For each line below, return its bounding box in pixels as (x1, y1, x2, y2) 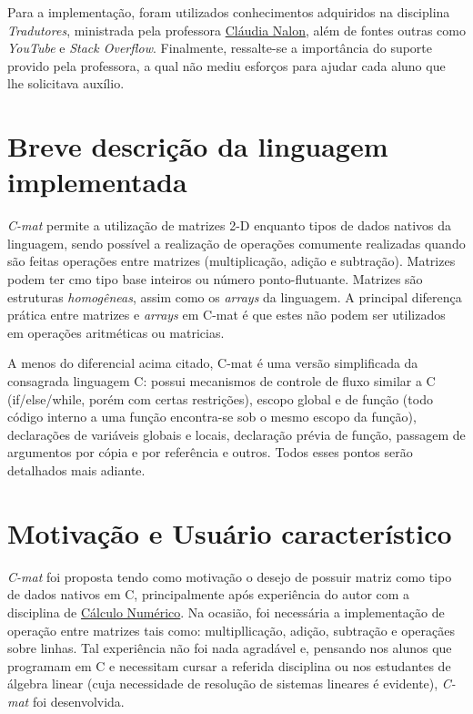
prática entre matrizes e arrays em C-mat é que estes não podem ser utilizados (7, 305, 446, 324)
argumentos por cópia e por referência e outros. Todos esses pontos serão (7, 443, 413, 462)
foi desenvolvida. (32, 691, 125, 710)
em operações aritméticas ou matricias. (7, 322, 225, 342)
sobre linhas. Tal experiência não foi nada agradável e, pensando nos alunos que (7, 638, 452, 658)
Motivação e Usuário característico (7, 514, 452, 551)
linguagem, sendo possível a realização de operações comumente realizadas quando (7, 233, 466, 252)
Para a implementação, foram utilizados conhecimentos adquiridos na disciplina (7, 3, 450, 21)
